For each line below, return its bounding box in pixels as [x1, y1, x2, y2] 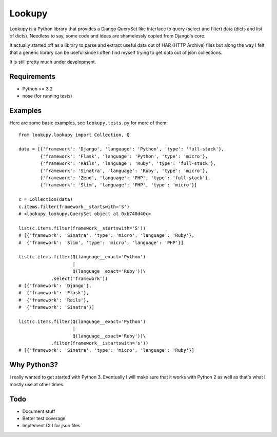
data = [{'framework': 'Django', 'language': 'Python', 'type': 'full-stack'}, [18, 146, 224, 152]
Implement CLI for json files [22, 423, 81, 429]
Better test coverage [22, 415, 66, 422]
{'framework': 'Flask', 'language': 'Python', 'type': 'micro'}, [40, 153, 208, 159]
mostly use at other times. [9, 381, 65, 387]
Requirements [9, 72, 56, 81]
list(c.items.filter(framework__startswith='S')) [18, 225, 146, 231]
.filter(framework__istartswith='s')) [51, 340, 149, 346]
